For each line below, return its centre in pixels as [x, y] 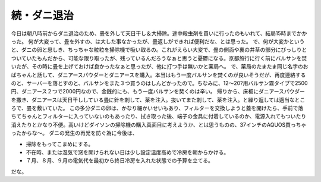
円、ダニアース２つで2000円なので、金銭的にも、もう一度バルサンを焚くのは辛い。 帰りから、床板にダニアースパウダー [158, 92]
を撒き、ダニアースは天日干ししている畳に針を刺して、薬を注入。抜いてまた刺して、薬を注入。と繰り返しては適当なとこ [158, 100]
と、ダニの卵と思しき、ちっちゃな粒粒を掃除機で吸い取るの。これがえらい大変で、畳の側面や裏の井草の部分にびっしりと [159, 50]
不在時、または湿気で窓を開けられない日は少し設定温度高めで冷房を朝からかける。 [127, 152]
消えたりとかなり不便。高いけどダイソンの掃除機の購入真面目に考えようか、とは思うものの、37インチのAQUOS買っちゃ [159, 124]
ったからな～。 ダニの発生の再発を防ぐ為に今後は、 [74, 133]
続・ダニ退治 [43, 15]
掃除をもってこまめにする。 [60, 144]
